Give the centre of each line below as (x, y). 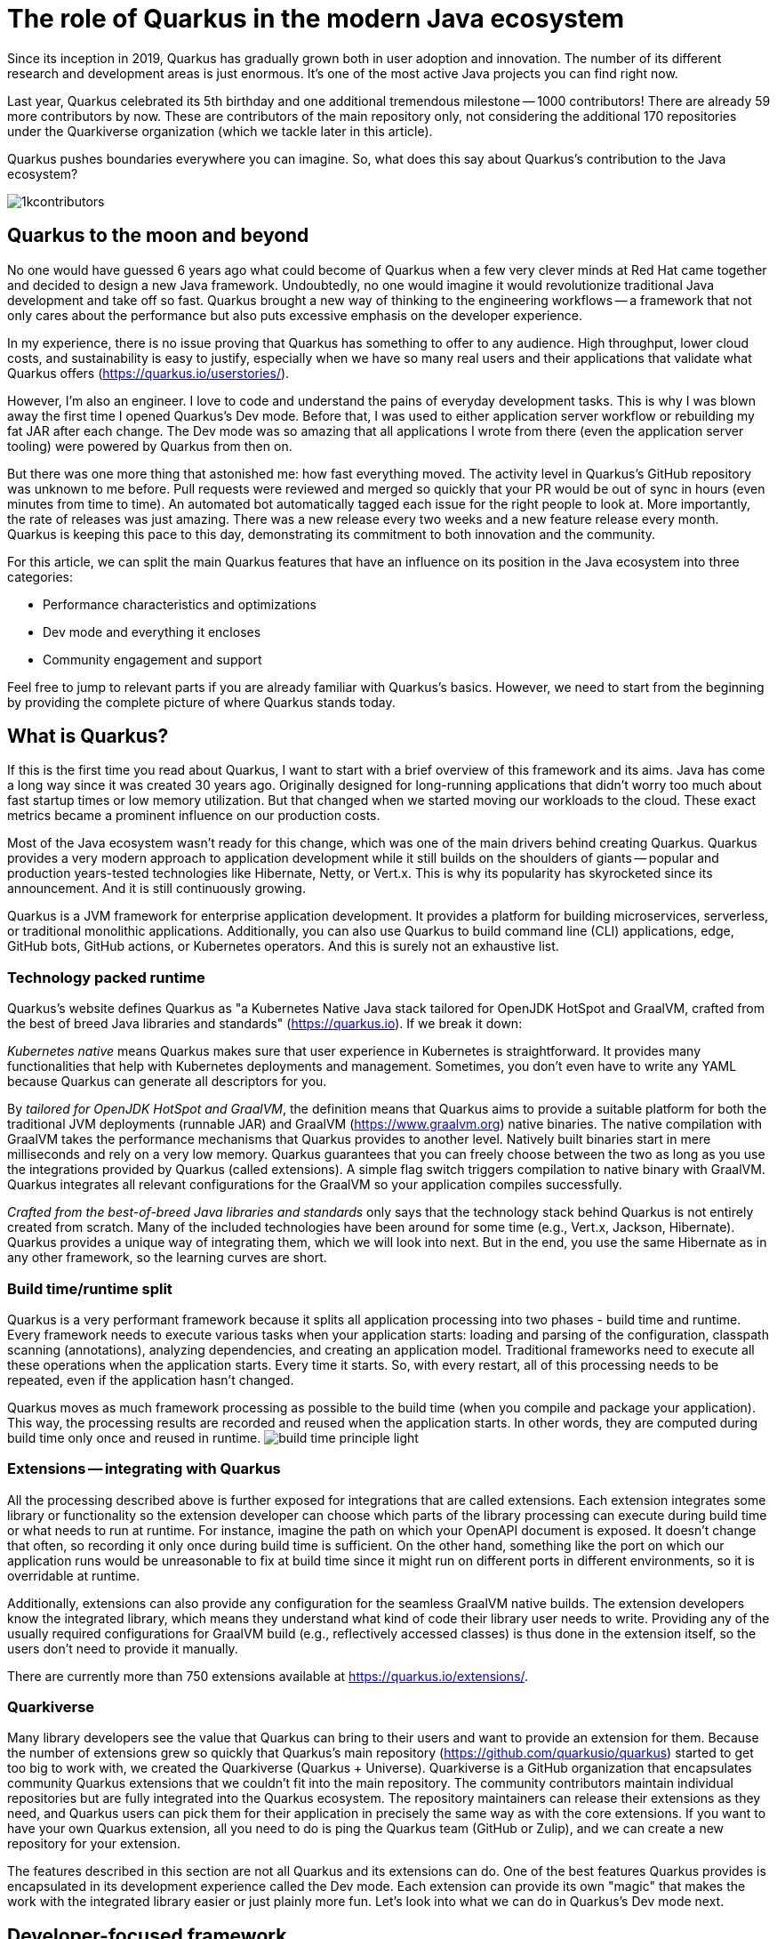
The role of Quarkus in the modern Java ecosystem (316, 19)
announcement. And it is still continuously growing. (156, 889)
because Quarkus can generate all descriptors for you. (167, 1082)
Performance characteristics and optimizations (180, 604)
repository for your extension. (94, 1844)
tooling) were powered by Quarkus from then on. (150, 446)
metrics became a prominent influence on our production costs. (194, 816)
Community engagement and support (152, 659)
